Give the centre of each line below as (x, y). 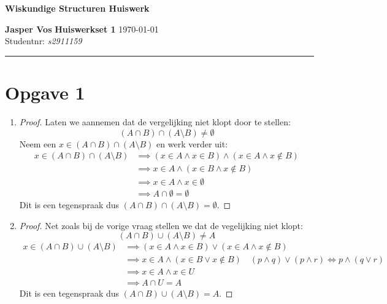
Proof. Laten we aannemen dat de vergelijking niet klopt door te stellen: (155, 121)
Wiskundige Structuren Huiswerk (77, 8)
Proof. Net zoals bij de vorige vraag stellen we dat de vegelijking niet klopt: (161, 225)
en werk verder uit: (192, 143)
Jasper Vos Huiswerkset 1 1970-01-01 (82, 29)
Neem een (38, 143)
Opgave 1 (45, 92)
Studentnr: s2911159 (44, 41)
